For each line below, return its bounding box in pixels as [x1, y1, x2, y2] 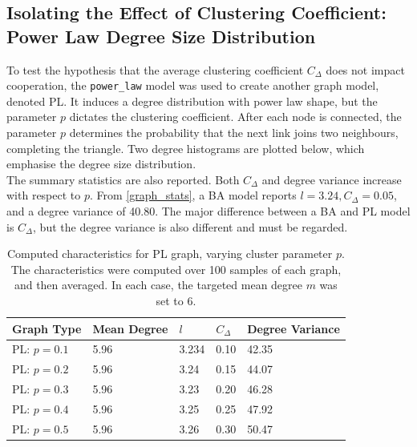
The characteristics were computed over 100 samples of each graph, [10, 260, 342, 277]
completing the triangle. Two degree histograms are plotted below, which [6, 139, 365, 156]
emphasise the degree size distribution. [6, 155, 196, 172]
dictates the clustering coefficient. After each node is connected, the [69, 108, 402, 125]
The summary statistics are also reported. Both [6, 171, 240, 187]
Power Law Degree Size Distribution [6, 23, 316, 48]
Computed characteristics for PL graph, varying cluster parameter [6, 245, 333, 262]
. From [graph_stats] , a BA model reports [89, 187, 297, 203]
